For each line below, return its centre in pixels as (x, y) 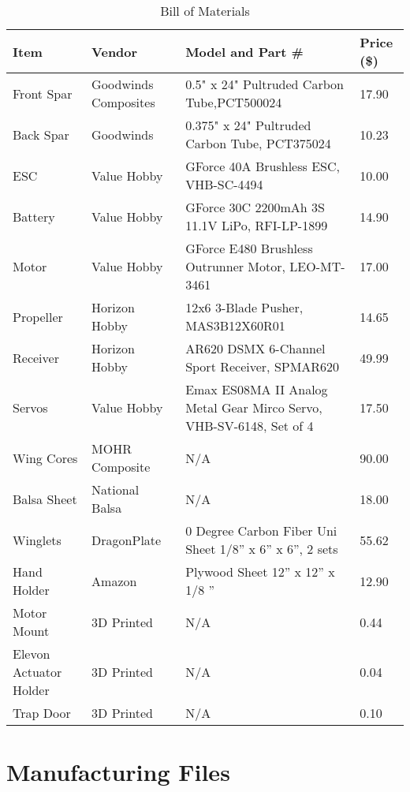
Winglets (37, 540)
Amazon (114, 581)
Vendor (115, 51)
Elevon (32, 654)
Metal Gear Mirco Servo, (254, 407)
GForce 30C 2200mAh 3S (255, 207)
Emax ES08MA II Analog (257, 389)
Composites (123, 102)
